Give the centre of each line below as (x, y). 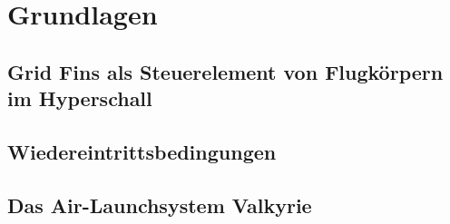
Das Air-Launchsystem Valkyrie (160, 205)
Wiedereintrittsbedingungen (142, 151)
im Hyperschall (80, 98)
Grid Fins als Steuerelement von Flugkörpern (225, 71)
